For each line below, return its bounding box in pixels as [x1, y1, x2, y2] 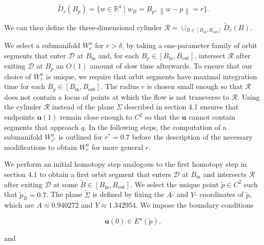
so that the [145, 112, 179, 122]
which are [4, 199, 34, 210]
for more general [91, 141, 144, 152]
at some [53, 179, 78, 189]
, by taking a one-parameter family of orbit [121, 40, 257, 51]
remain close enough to [59, 112, 132, 122]
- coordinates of [195, 189, 244, 199]
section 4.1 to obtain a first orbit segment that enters [4, 169, 171, 179]
